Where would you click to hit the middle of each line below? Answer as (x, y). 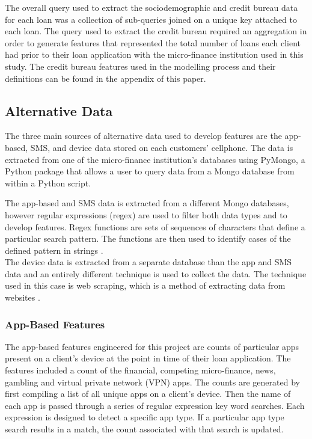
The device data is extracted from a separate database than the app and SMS (148, 262)
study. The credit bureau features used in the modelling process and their (140, 66)
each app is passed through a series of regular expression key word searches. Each (155, 405)
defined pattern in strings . (54, 250)
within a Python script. (48, 183)
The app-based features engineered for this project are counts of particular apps (152, 346)
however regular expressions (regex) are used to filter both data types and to (146, 214)
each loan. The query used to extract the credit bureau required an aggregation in (156, 31)
